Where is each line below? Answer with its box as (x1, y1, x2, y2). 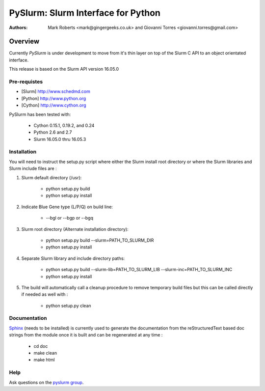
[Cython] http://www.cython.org (21, 102, 86, 108)
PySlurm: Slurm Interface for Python (9, 7, 160, 18)
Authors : (9, 25, 28, 30)
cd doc (33, 343, 48, 349)
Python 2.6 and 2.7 (33, 129, 72, 135)
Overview (9, 37, 40, 46)
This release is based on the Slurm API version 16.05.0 (9, 66, 119, 72)
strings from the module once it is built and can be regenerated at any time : (9, 332, 163, 338)
